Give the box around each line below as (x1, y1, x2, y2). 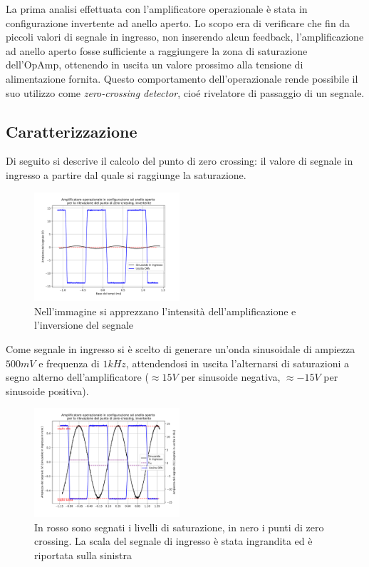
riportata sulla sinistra (34, 547, 132, 562)
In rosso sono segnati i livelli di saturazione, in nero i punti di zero (34, 519, 324, 534)
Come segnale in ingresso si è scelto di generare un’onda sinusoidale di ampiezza (6, 341, 355, 356)
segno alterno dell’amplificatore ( (6, 369, 149, 384)
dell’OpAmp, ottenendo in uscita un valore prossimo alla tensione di (6, 57, 303, 72)
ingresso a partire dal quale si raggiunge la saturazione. (6, 167, 246, 182)
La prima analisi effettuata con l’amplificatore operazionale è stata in (6, 1, 308, 16)
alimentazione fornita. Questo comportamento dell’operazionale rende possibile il (6, 71, 358, 86)
